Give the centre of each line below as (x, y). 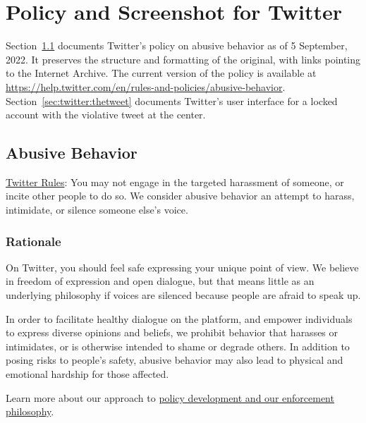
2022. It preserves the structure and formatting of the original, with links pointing (183, 59)
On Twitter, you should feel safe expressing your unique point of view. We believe (182, 267)
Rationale (33, 241)
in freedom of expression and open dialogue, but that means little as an (160, 281)
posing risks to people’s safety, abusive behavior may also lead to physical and (175, 360)
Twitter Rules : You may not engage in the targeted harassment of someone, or (175, 182)
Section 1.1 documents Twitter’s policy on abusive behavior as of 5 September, (177, 45)
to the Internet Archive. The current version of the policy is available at (161, 73)
